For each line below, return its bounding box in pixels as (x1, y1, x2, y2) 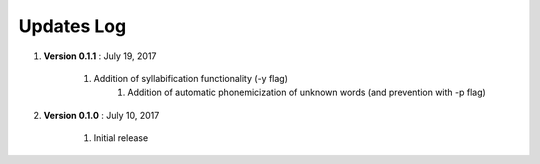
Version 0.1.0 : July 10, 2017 (43, 109, 160, 121)
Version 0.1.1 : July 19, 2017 (43, 50, 157, 62)
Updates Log (18, 15, 127, 37)
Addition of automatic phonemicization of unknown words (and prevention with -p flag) (127, 86, 487, 99)
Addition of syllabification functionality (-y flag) (93, 72, 289, 84)
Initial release (93, 132, 149, 144)
